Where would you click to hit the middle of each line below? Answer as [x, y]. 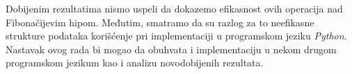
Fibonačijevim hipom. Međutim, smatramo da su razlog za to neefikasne [160, 22]
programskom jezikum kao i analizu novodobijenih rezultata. [135, 63]
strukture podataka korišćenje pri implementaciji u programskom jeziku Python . [176, 36]
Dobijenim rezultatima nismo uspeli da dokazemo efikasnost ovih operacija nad [174, 8]
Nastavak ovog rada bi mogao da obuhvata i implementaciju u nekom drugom [171, 49]
